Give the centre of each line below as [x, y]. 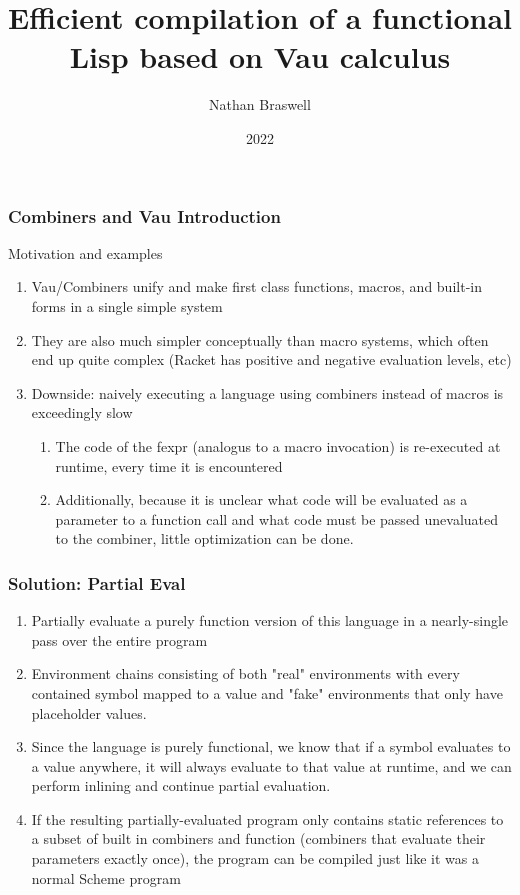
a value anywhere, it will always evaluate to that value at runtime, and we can [271, 765]
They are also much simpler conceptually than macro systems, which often [260, 339]
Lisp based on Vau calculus [260, 56]
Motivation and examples [85, 252]
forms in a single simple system [127, 305]
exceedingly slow [82, 412]
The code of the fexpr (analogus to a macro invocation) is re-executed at [278, 445]
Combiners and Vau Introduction [144, 215]
